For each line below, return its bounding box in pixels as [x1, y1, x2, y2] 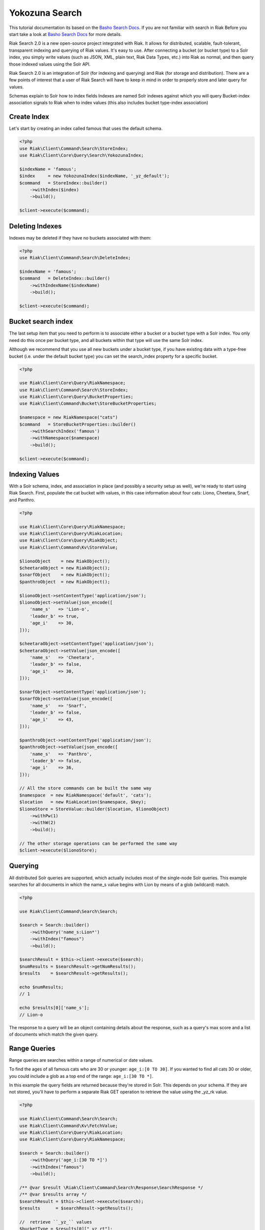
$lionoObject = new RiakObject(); [19, 558, 110, 564]
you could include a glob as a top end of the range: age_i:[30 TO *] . [9, 1073, 154, 1079]
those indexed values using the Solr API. [9, 61, 91, 67]
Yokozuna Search [9, 7, 82, 18]
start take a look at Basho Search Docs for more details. [9, 31, 122, 37]
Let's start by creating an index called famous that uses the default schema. [9, 125, 163, 131]
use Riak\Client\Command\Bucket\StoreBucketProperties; [19, 401, 157, 406]
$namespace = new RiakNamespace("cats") [19, 415, 118, 420]
